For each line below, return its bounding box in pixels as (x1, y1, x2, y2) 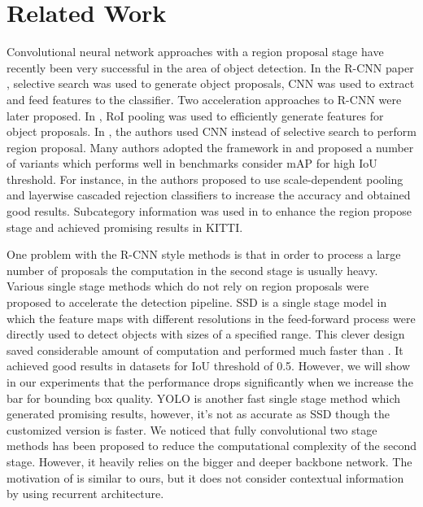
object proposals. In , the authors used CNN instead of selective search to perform (7, 123, 416, 140)
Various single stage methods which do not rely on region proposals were (7, 278, 369, 295)
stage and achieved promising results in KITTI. (7, 218, 243, 235)
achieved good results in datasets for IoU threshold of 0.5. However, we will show (7, 357, 411, 374)
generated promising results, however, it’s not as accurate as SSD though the (7, 405, 390, 422)
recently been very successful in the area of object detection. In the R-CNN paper (7, 59, 414, 76)
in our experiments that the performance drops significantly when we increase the (7, 374, 413, 390)
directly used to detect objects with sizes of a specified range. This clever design (7, 326, 405, 343)
